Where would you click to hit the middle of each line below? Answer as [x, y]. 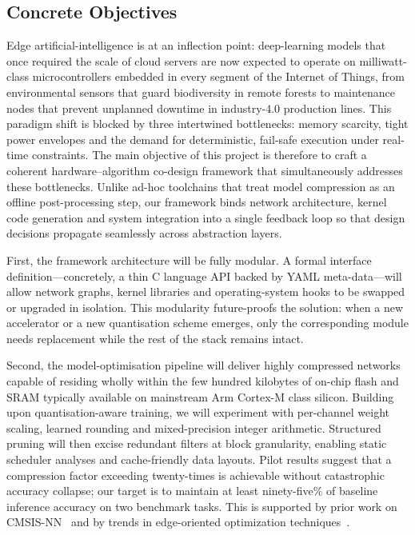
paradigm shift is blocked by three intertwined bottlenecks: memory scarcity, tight [207, 124]
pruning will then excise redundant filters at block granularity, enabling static [197, 443]
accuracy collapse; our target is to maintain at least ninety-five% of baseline [192, 491]
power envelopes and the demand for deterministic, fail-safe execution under [193, 139]
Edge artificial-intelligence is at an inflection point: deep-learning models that [196, 45]
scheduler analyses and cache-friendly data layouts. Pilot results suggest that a [199, 459]
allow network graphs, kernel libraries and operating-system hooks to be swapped [206, 291]
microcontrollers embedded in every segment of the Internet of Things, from [218, 76]
